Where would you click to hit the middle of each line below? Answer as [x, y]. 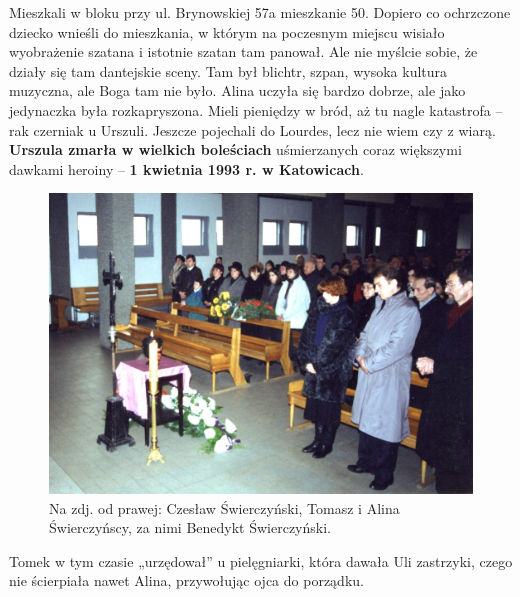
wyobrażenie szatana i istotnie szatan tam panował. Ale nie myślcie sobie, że [243, 51]
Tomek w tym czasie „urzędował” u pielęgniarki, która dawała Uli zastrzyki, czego [261, 560]
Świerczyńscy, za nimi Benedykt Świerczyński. [190, 527]
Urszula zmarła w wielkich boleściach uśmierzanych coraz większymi [235, 149]
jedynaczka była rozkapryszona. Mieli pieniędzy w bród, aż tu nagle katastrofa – [256, 109]
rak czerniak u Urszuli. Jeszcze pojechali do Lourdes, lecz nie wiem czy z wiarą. [252, 129]
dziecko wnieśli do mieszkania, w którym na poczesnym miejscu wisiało [227, 31]
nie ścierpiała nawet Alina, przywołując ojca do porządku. [186, 580]
